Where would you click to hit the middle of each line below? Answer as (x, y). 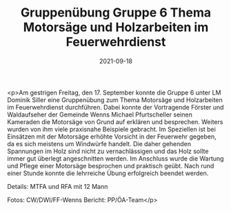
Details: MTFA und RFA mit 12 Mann (58, 186)
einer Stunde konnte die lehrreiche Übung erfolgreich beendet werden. (108, 173)
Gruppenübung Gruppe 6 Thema (116, 13)
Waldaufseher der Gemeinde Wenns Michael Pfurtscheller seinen (100, 114)
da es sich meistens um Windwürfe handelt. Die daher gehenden (99, 143)
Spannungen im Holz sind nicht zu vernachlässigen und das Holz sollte (108, 151)
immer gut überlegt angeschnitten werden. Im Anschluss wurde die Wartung (115, 158)
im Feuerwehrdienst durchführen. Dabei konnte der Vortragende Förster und (115, 107)
